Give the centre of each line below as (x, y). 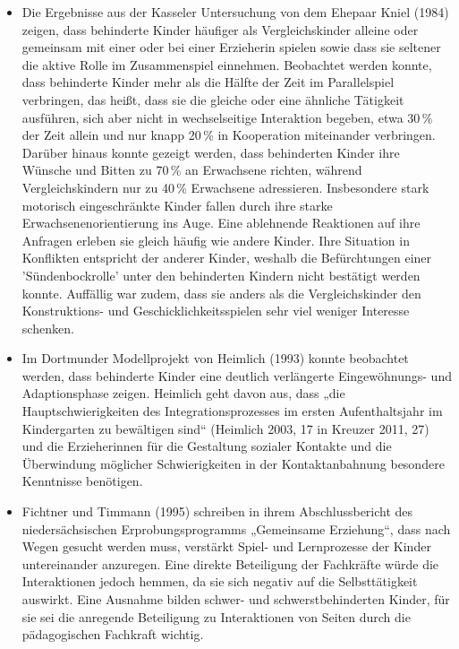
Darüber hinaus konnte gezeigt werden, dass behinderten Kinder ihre (211, 152)
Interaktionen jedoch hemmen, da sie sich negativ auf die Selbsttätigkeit (220, 581)
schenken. (48, 328)
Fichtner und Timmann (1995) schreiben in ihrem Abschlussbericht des (217, 511)
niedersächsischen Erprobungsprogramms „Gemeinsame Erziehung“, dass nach (236, 528)
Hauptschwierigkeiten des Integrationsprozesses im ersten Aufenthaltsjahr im (232, 411)
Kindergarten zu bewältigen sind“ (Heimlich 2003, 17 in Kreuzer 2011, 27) (225, 428)
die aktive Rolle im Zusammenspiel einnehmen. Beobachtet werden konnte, (227, 64)
